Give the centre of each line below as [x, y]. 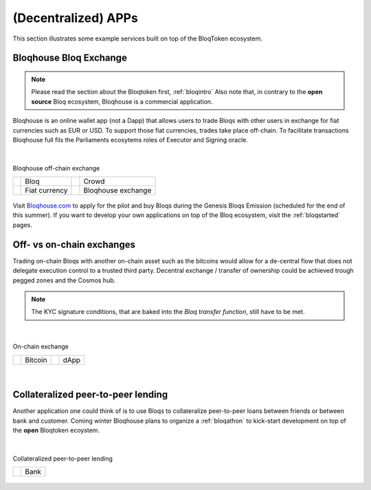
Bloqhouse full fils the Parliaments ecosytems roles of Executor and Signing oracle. [131, 140]
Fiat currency [46, 190]
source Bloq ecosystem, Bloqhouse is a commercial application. [122, 101]
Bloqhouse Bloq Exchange [70, 58]
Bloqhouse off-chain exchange [56, 168]
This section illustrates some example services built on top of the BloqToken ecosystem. [138, 38]
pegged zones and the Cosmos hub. [64, 280]
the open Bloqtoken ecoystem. [56, 430]
